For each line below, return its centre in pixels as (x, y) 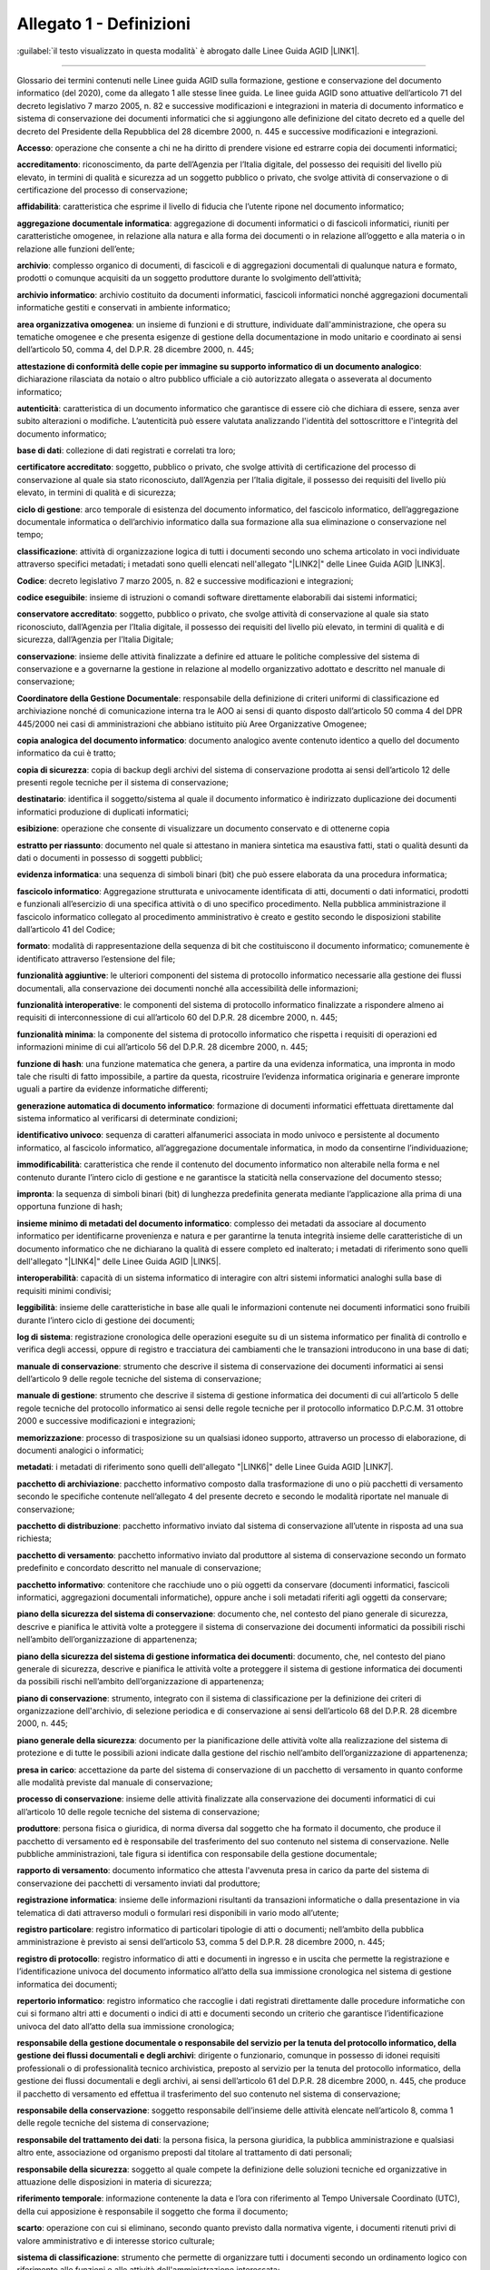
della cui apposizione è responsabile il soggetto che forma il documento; (152, 2211)
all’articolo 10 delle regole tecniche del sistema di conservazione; (138, 1811)
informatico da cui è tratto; (67, 753)
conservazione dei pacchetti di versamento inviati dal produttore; (138, 1883)
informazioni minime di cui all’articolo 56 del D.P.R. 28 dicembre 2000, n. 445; (162, 1047)
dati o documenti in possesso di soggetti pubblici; (110, 858)
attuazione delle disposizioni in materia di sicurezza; (114, 2181)
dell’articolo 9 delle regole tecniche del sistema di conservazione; (139, 1379)
